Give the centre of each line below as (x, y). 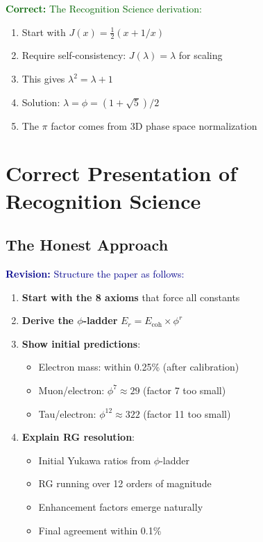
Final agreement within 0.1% (100, 530)
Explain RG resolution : (78, 437)
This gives (43, 79)
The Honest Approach (87, 245)
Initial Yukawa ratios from (95, 460)
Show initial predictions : (81, 343)
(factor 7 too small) (185, 390)
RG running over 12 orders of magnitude (125, 483)
